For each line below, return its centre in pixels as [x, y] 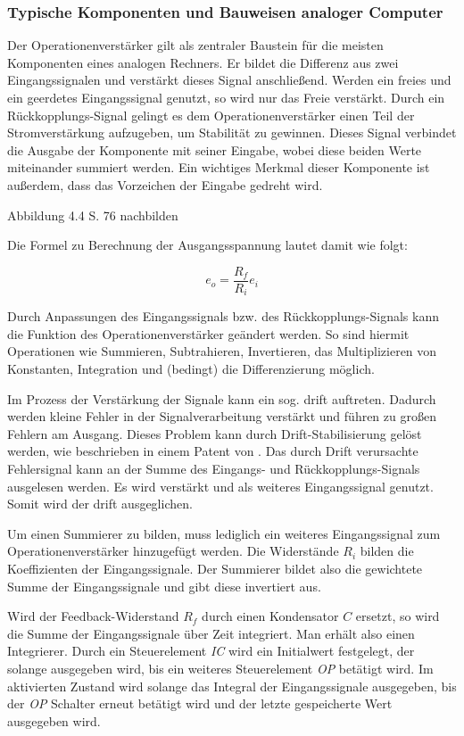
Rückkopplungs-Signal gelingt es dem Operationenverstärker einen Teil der [211, 115]
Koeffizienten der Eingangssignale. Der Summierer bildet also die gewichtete [215, 568]
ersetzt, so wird [398, 616]
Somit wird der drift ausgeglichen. [100, 504]
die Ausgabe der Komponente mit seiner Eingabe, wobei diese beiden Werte [215, 149]
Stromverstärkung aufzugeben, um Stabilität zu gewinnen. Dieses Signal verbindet [232, 132]
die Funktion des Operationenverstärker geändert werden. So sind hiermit [208, 333]
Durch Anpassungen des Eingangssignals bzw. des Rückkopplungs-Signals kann [223, 316]
